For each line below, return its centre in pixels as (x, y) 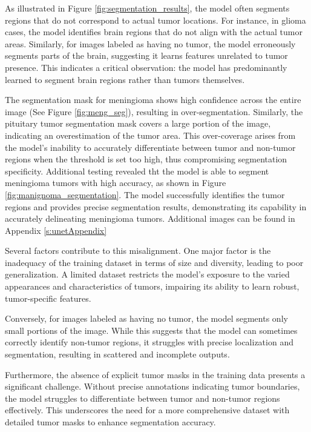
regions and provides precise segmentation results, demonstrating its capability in (156, 206)
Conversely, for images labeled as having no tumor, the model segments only (146, 318)
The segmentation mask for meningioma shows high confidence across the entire (153, 100)
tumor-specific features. (48, 298)
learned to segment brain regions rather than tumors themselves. (125, 79)
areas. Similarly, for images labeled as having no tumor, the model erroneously (150, 43)
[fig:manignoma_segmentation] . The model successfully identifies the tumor (145, 194)
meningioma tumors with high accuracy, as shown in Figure (116, 183)
